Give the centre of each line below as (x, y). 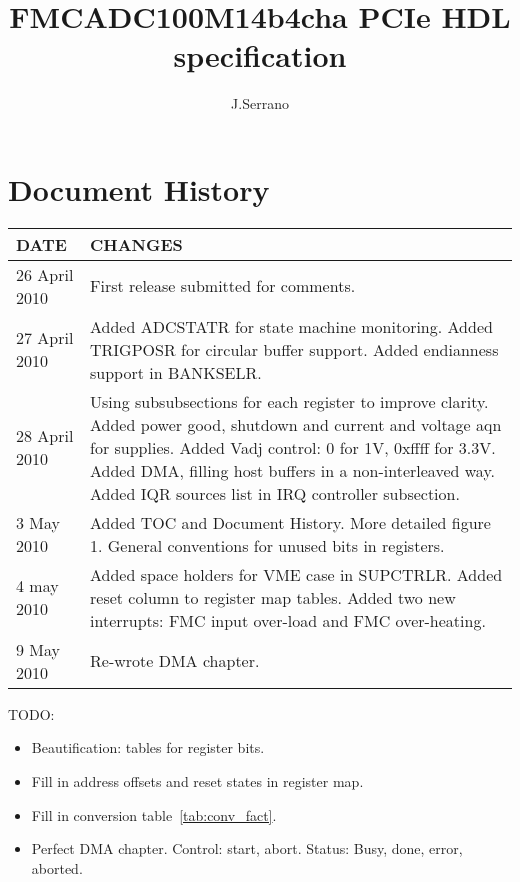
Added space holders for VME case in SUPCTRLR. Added (296, 574)
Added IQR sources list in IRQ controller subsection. (275, 493)
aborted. (57, 867)
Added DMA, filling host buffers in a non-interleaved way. (292, 470)
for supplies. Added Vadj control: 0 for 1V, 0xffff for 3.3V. (293, 447)
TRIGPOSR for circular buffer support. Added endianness (294, 349)
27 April (45, 338)
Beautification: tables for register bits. (148, 747)
